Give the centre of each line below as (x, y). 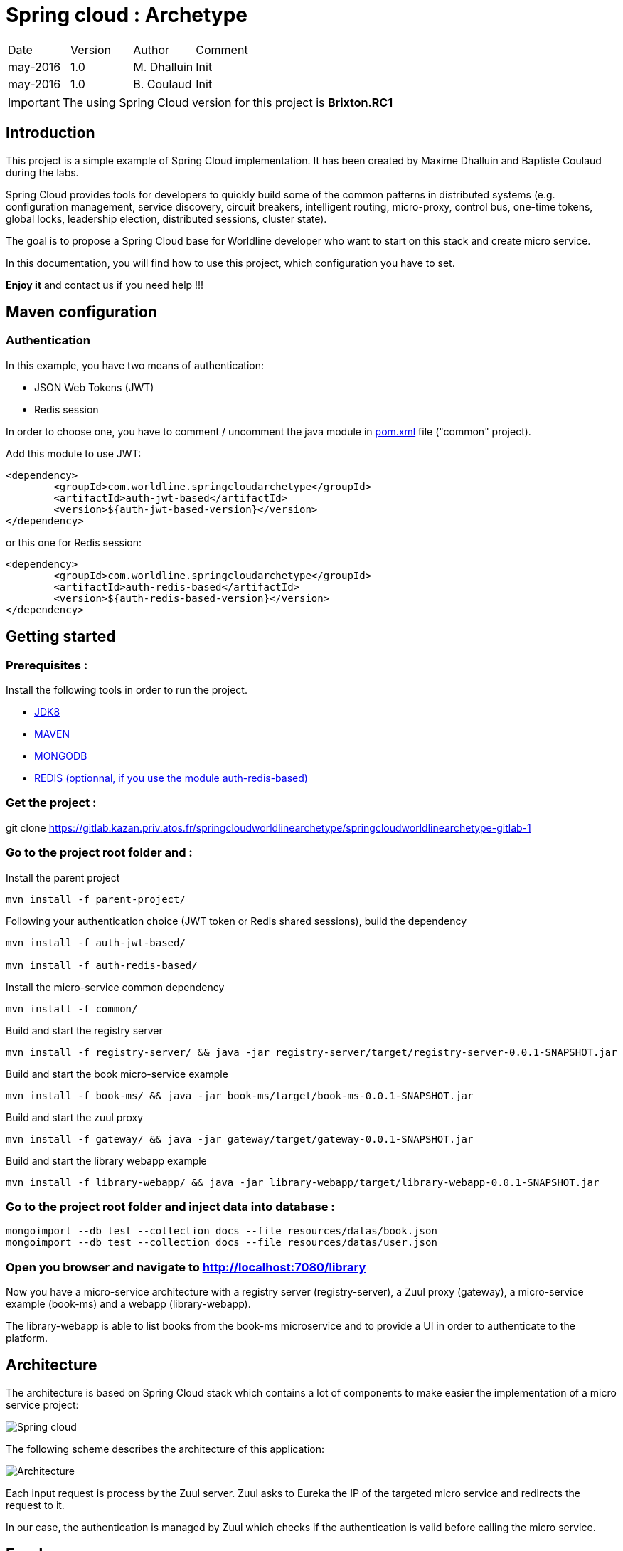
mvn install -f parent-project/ (96, 899)
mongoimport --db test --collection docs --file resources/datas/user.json (222, 1243)
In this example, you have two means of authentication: (135, 365)
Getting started (61, 637)
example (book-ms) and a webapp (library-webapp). (128, 1304)
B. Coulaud (163, 84)
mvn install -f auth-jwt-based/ (96, 942)
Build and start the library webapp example (106, 1160)
